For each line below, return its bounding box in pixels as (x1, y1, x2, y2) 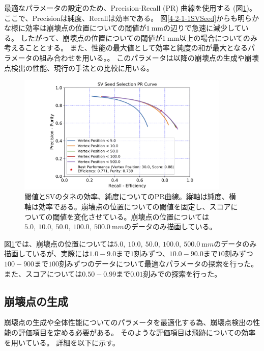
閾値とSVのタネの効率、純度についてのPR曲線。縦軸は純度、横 (24, 191, 236, 202)
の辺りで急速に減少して (163, 22, 242, 33)
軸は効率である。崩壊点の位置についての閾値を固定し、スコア (24, 201, 231, 211)
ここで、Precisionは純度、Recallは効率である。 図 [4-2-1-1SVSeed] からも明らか (4, 12, 259, 23)
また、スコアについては (4, 268, 82, 279)
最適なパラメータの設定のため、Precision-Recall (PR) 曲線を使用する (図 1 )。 (4, 3, 256, 13)
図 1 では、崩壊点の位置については (4, 238, 114, 249)
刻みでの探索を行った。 (143, 268, 222, 279)
